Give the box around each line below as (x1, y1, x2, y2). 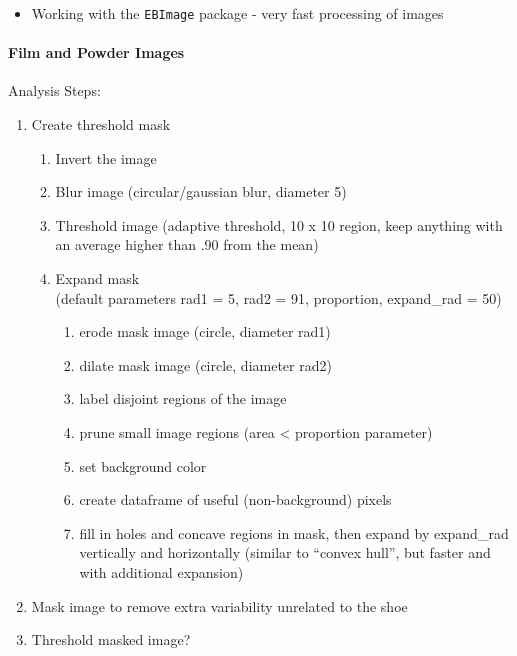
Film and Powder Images (8, 42, 185, 63)
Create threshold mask (31, 114, 171, 135)
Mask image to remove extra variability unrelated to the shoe (31, 595, 408, 616)
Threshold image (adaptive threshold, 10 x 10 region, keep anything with (55, 214, 503, 235)
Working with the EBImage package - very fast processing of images (31, 3, 444, 23)
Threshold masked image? (31, 629, 191, 650)
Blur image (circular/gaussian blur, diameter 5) (55, 181, 347, 202)
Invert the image (55, 147, 157, 168)
